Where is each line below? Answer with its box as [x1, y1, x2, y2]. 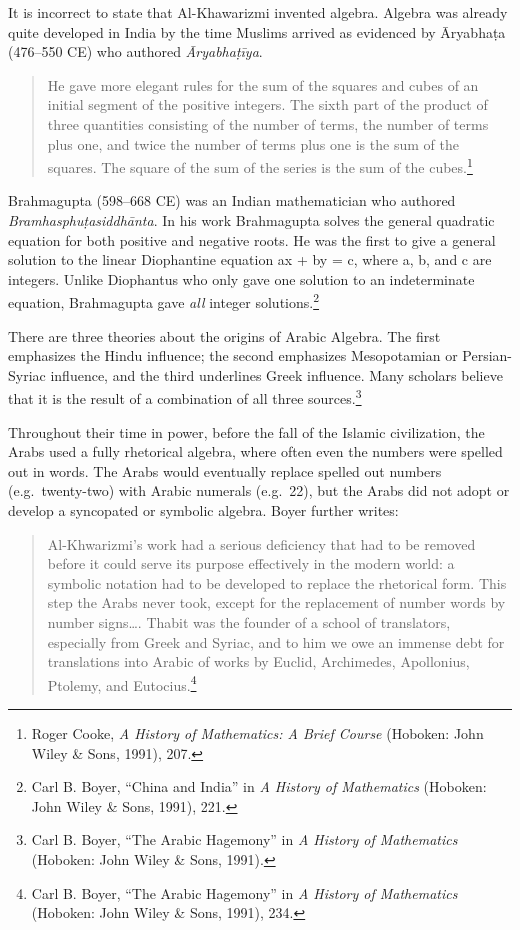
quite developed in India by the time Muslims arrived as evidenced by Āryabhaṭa [8, 21, 506, 42]
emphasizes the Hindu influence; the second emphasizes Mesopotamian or [8, 345, 458, 366]
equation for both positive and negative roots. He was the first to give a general [8, 229, 496, 250]
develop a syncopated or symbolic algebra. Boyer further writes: [8, 500, 399, 521]
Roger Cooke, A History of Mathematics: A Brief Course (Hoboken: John [31, 723, 484, 744]
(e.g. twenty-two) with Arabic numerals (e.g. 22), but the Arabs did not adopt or [8, 480, 510, 501]
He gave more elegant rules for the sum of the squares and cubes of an [47, 74, 479, 95]
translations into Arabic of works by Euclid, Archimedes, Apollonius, [47, 651, 470, 672]
